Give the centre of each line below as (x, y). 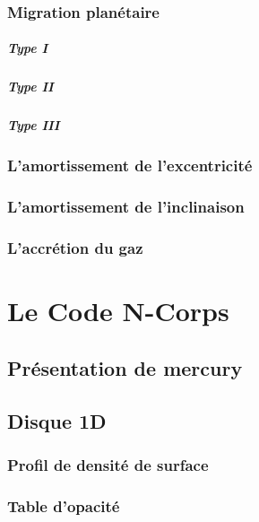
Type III (34, 125)
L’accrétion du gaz (75, 248)
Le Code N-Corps (118, 311)
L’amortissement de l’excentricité (130, 165)
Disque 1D (57, 420)
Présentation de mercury (125, 367)
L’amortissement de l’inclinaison (126, 207)
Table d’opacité (64, 505)
